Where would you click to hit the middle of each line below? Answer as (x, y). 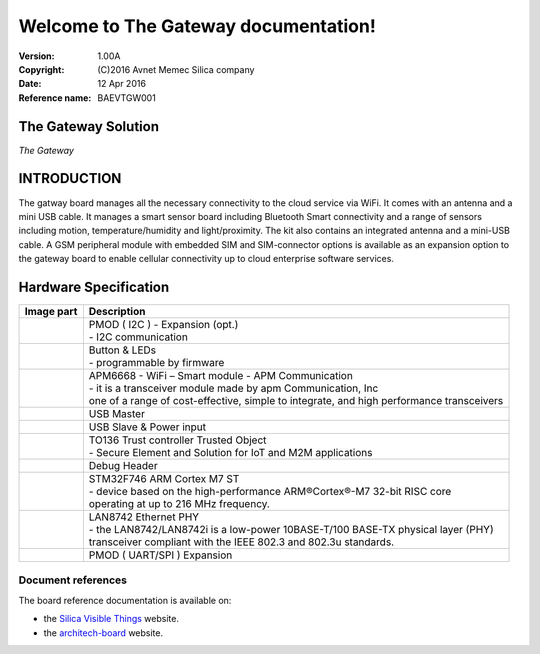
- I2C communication (138, 337)
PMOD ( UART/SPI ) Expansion (160, 555)
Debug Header (123, 465)
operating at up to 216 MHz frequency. (179, 503)
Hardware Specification (94, 286)
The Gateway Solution (89, 126)
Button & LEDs (122, 350)
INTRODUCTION (70, 178)
